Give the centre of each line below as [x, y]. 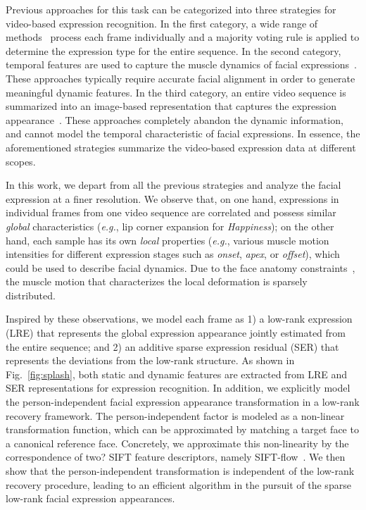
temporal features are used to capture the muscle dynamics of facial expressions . [181, 64]
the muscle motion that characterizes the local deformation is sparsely [157, 281]
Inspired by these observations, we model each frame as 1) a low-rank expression [179, 319]
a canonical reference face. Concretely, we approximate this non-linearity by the [177, 443]
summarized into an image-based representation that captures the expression [171, 106]
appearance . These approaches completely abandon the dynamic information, [175, 119]
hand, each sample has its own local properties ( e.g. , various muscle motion [168, 240]
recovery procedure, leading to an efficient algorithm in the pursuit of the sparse [178, 484]
